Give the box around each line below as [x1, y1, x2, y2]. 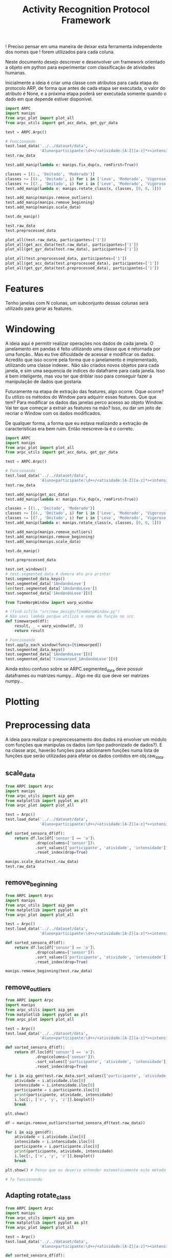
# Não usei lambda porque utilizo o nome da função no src [5, 614, 134, 619]
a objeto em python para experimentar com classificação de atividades [5, 64, 155, 70]
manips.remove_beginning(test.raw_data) [5, 969, 93, 974]
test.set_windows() [5, 567, 47, 572]
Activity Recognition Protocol [22, 4, 150, 15]
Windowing [5, 323, 55, 335]
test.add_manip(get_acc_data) [5, 492, 70, 497]
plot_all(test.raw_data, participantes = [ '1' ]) [5, 237, 106, 242]
